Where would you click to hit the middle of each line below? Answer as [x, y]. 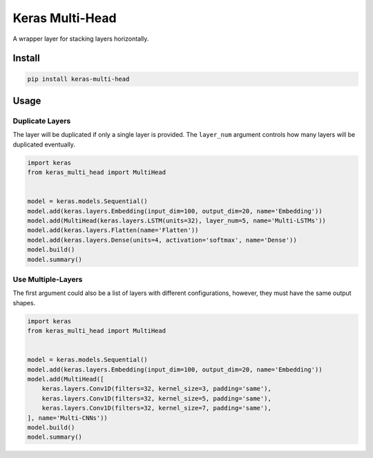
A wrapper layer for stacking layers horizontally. [81, 39]
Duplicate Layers [42, 121]
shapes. [24, 303]
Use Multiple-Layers [48, 279]
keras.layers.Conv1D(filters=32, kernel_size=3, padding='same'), [157, 389]
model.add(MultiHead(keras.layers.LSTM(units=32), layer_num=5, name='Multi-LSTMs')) [176, 221]
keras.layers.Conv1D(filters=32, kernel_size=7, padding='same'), [157, 408]
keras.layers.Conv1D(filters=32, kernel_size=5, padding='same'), [157, 398]
